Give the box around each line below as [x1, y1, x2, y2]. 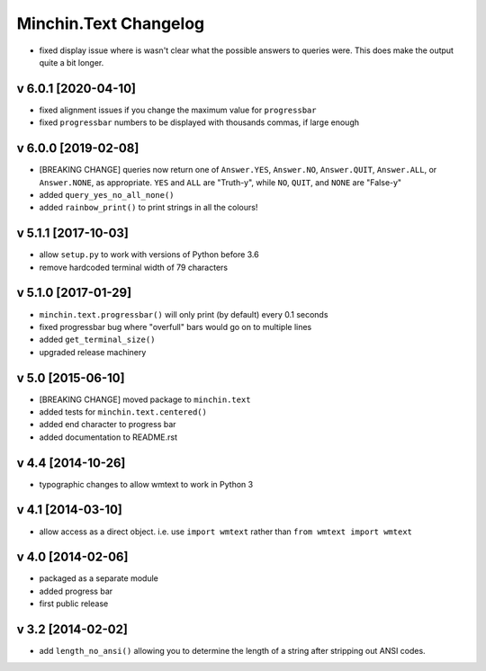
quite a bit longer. [39, 57, 104, 67]
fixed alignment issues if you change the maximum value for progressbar [39, 104, 317, 115]
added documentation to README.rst [39, 432, 177, 443]
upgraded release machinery [39, 346, 147, 357]
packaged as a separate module [39, 573, 159, 584]
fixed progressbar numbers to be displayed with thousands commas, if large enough [39, 117, 360, 128]
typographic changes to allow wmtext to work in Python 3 [39, 479, 254, 489]
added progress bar [39, 586, 113, 596]
